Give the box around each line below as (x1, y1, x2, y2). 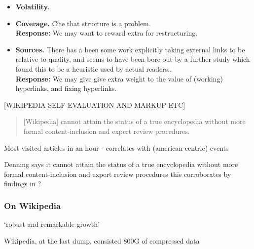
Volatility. (15, 1, 50, 11)
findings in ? (4, 178, 41, 189)
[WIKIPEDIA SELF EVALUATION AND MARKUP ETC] (4, 99, 185, 110)
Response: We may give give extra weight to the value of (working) (15, 73, 223, 83)
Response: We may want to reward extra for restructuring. (15, 28, 198, 38)
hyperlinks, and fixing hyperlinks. (15, 83, 117, 93)
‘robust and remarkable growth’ (4, 219, 100, 229)
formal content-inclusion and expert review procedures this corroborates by (4, 168, 231, 179)
